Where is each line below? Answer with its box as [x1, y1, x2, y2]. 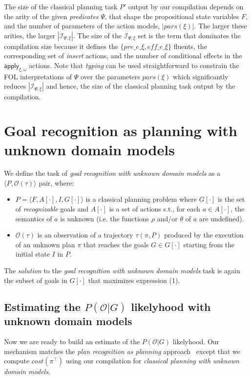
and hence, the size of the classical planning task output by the [46, 81, 235, 91]
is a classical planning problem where [85, 194, 197, 204]
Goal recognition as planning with [4, 120, 237, 141]
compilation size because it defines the [4, 41, 118, 51]
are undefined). [199, 213, 244, 223]
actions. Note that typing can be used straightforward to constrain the [29, 60, 239, 70]
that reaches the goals [83, 239, 149, 249]
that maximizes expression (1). [88, 275, 180, 285]
